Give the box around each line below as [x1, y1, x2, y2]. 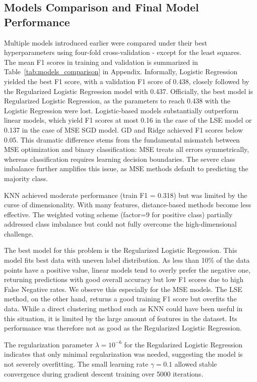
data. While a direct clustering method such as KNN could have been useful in [4, 303, 243, 314]
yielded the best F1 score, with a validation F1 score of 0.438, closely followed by [4, 76, 250, 86]
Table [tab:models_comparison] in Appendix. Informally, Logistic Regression [4, 66, 238, 77]
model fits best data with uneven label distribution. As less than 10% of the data [4, 255, 250, 265]
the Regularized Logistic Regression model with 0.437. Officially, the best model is [4, 86, 253, 96]
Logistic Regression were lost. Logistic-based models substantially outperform [4, 105, 239, 115]
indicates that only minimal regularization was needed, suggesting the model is [4, 349, 243, 359]
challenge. [4, 228, 34, 239]
